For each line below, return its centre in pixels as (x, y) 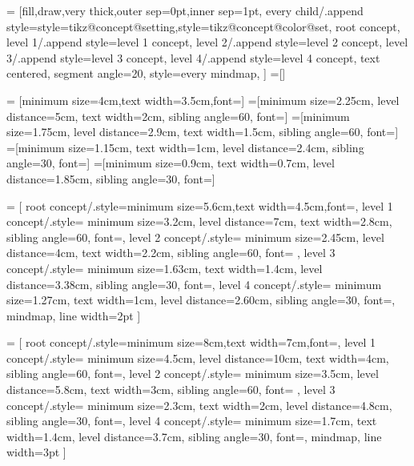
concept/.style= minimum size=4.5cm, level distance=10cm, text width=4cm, (198, 358)
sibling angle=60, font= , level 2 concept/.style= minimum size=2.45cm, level (195, 237)
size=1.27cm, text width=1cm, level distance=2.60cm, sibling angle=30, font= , (201, 300)
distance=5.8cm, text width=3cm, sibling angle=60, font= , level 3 (171, 390)
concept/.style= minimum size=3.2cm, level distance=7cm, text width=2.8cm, (199, 221)
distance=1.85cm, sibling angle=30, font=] (111, 178)
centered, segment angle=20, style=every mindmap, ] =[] (146, 73)
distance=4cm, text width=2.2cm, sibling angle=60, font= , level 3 (171, 253)
